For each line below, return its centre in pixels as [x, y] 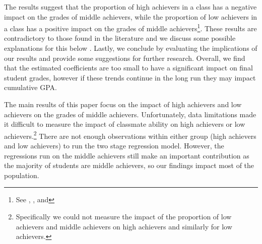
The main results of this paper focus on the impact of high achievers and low [123, 104]
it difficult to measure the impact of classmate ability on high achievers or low [125, 124]
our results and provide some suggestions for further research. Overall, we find [125, 58]
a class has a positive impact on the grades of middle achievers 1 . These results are [130, 27]
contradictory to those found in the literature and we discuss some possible [120, 38]
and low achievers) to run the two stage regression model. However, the [114, 146]
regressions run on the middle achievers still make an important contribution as [127, 155]
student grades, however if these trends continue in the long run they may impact [130, 77]
